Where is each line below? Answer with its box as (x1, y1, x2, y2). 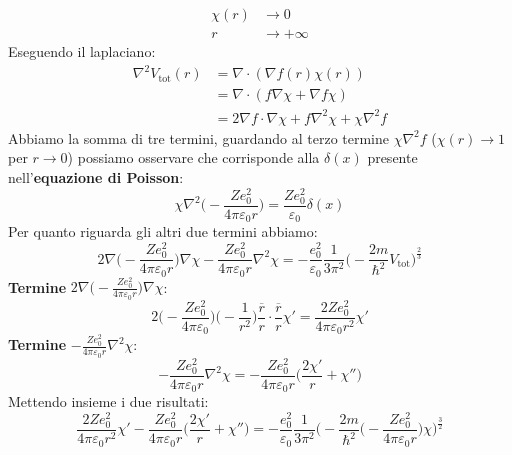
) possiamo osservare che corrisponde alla (67, 147, 320, 168)
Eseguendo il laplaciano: (8, 41, 156, 62)
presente (367, 147, 418, 168)
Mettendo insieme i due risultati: (8, 391, 209, 412)
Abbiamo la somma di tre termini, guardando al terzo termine (8, 127, 389, 148)
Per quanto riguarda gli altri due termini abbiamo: (8, 221, 318, 242)
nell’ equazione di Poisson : (8, 166, 184, 187)
